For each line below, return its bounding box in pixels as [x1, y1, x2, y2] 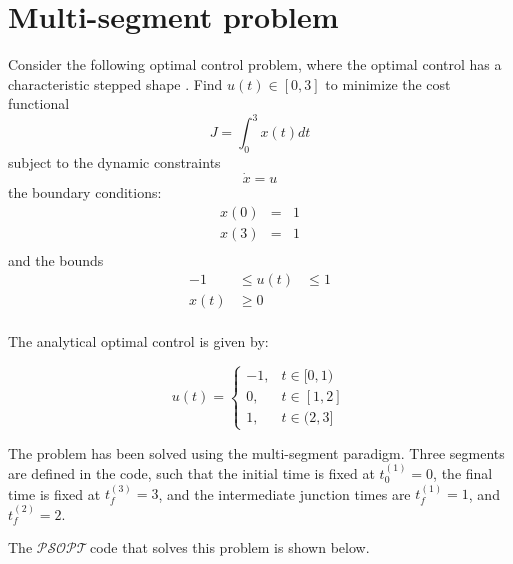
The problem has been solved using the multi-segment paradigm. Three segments [8, 442, 505, 463]
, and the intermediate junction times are [158, 483, 411, 504]
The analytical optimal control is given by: [8, 331, 269, 352]
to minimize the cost [325, 73, 451, 94]
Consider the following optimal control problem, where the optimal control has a [8, 54, 502, 75]
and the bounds [8, 249, 104, 270]
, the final [433, 462, 493, 483]
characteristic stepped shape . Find [8, 73, 223, 94]
